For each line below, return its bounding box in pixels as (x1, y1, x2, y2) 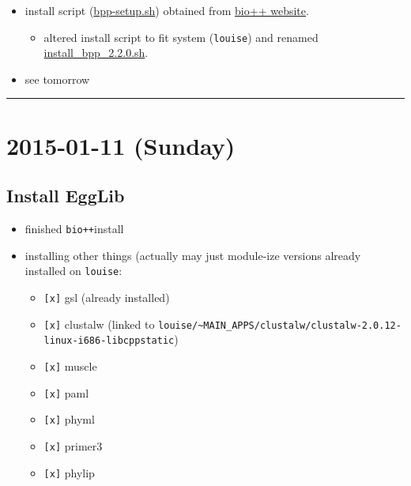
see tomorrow (25, 70, 90, 87)
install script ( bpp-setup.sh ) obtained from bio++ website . (25, 2, 309, 18)
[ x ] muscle (43, 357, 97, 374)
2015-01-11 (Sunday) (6, 129, 236, 161)
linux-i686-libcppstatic (43, 335, 175, 347)
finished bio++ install (25, 220, 124, 237)
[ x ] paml (43, 384, 89, 401)
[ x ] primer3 (43, 437, 103, 454)
